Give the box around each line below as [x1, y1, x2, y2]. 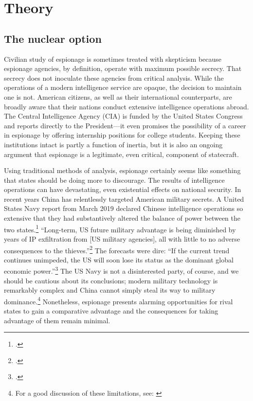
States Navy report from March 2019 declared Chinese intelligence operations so [4, 203, 243, 213]
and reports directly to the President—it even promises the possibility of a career [4, 120, 246, 130]
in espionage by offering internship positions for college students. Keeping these [4, 130, 240, 140]
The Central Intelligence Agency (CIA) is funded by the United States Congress [4, 111, 243, 121]
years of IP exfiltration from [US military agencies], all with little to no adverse [4, 233, 240, 244]
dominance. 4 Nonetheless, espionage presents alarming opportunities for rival [4, 295, 233, 306]
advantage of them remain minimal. [4, 315, 110, 325]
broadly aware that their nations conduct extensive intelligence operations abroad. [4, 101, 249, 111]
